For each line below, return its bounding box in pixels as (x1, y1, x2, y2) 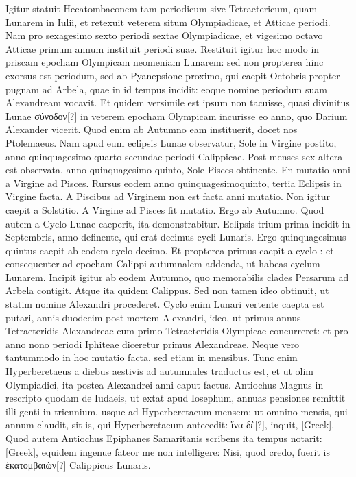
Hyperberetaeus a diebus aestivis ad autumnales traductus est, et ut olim (5, 364, 314, 378)
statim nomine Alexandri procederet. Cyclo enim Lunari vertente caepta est (5, 297, 324, 311)
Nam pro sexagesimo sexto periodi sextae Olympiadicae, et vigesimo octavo (5, 28, 323, 42)
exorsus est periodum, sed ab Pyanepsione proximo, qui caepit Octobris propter (5, 68, 340, 82)
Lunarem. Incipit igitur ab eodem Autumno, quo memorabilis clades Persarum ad (5, 269, 349, 284)
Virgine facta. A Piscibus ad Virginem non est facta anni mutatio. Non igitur (5, 189, 331, 204)
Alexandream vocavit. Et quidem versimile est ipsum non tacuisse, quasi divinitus (5, 95, 350, 110)
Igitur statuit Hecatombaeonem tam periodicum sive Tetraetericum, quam (5, 1, 318, 15)
